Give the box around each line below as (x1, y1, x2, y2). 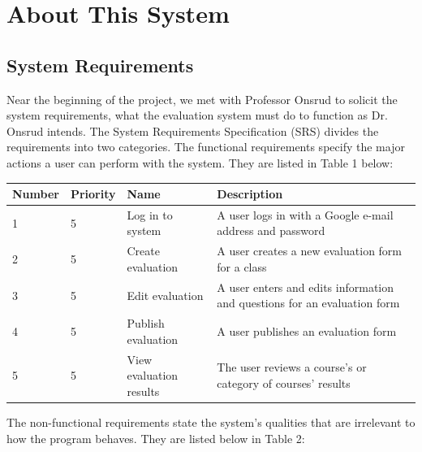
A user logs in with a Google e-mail (217, 206, 394, 223)
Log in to (127, 206, 173, 223)
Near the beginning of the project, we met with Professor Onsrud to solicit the (6, 90, 398, 107)
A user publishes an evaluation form (217, 323, 397, 339)
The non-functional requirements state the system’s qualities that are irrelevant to (6, 413, 416, 430)
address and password (217, 222, 325, 239)
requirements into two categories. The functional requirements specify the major (6, 138, 405, 155)
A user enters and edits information (217, 278, 394, 295)
